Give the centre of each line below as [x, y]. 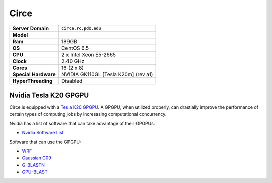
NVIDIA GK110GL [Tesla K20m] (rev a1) [107, 74]
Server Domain [31, 28]
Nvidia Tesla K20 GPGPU [49, 95]
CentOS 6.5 [75, 48]
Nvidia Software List [43, 133]
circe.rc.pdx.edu [81, 28]
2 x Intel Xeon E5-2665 [88, 54]
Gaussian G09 [37, 158]
